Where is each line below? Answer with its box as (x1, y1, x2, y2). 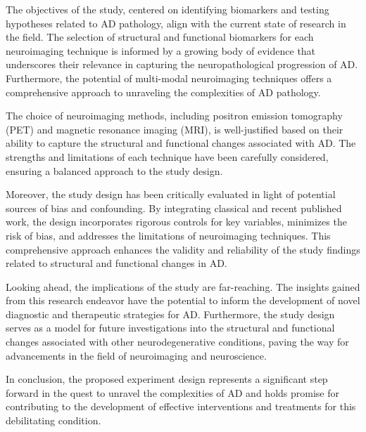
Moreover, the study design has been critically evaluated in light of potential (6, 187, 336, 202)
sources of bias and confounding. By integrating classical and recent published (6, 200, 342, 215)
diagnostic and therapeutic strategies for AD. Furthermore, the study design (6, 306, 335, 321)
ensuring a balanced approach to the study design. (6, 163, 223, 178)
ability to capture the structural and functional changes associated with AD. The (6, 136, 356, 150)
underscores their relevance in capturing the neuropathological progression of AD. (6, 57, 358, 72)
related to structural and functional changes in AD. (6, 256, 227, 270)
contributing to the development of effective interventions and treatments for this (6, 399, 356, 414)
